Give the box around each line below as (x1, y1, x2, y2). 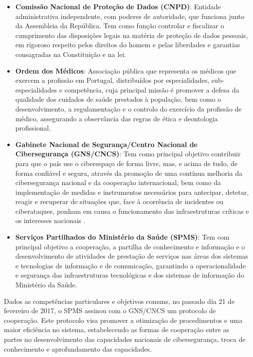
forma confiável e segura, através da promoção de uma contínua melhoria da (15, 168, 243, 178)
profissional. (15, 123, 51, 133)
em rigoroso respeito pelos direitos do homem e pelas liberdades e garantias (15, 39, 240, 50)
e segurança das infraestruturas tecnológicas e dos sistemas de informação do (15, 270, 244, 280)
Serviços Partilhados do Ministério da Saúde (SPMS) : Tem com (15, 232, 230, 242)
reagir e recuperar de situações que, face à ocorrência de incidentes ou (15, 196, 224, 207)
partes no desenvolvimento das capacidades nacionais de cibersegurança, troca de (4, 334, 246, 344)
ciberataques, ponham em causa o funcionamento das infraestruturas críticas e (15, 206, 249, 216)
